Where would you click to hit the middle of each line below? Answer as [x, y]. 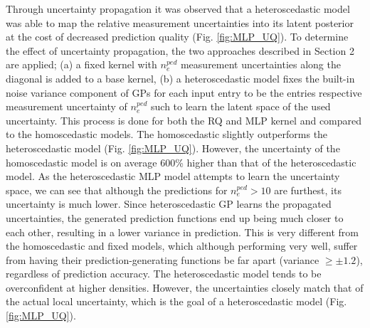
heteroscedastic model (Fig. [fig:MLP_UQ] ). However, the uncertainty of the [173, 148]
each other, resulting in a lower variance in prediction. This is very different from [182, 232]
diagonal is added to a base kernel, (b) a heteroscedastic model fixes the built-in [180, 78]
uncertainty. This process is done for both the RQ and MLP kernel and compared [184, 120]
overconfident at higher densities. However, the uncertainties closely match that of [185, 287]
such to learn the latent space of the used [241, 106]
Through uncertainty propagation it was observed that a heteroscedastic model [178, 9]
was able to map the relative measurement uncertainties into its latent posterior [180, 22]
